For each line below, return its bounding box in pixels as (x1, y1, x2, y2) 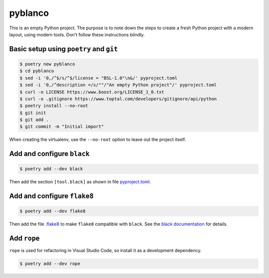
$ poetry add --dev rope (19, 261, 81, 267)
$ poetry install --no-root (19, 103, 88, 109)
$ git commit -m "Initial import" (19, 124, 104, 129)
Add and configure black (9, 150, 90, 158)
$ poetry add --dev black (19, 166, 83, 172)
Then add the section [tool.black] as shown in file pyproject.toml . (9, 179, 151, 185)
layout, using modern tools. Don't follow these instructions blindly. (9, 31, 145, 37)
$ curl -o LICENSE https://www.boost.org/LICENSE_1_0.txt (19, 89, 164, 94)
